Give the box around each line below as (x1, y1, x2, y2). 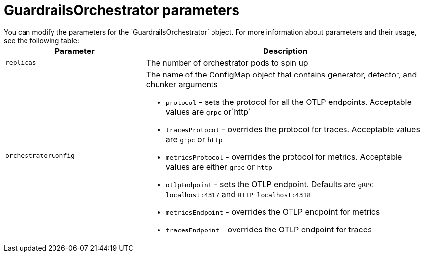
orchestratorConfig (5, 152, 75, 160)
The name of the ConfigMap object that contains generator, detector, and (146, 69, 417, 79)
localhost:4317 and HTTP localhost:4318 (165, 189, 311, 199)
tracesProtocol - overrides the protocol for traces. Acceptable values (165, 124, 420, 134)
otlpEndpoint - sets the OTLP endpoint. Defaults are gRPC (165, 179, 373, 189)
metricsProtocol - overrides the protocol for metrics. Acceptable (165, 152, 402, 162)
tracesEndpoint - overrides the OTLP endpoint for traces (165, 224, 372, 234)
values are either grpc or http (165, 161, 272, 172)
